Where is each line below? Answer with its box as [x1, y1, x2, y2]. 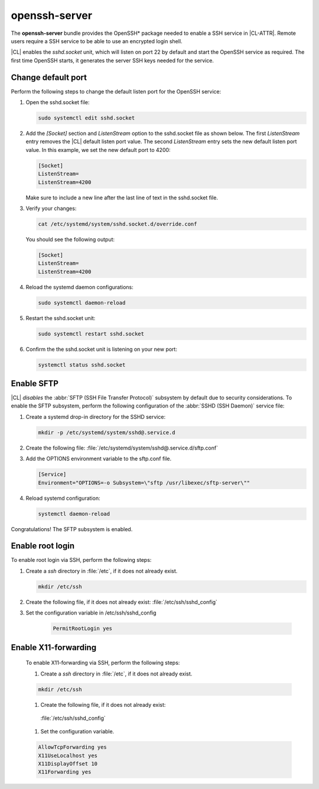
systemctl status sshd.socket [38, 361, 126, 368]
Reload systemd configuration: [25, 494, 100, 502]
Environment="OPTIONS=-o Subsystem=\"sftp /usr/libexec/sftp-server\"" [38, 479, 250, 486]
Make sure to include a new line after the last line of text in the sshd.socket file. [25, 194, 219, 201]
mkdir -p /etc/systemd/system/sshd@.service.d [38, 429, 175, 436]
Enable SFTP [11, 379, 59, 389]
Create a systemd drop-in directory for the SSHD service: [25, 413, 165, 420]
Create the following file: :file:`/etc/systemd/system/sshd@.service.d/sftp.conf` [25, 444, 219, 451]
